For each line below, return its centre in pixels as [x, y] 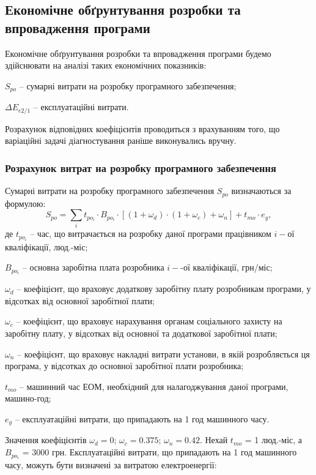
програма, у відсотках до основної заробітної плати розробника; [124, 366]
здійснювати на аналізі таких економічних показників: [106, 65]
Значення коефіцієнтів [46, 440]
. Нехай [214, 440]
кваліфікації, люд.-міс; [46, 246]
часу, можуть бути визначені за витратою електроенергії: [111, 465]
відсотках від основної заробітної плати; [80, 300]
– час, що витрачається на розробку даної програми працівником [151, 234]
